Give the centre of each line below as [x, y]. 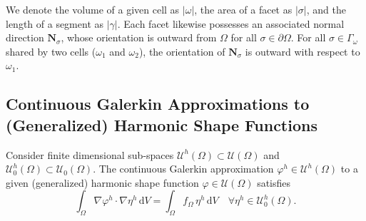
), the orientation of [182, 51]
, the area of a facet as [243, 9]
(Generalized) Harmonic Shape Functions [162, 124]
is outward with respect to [303, 51]
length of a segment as [55, 23]
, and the [326, 9]
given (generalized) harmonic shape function [102, 182]
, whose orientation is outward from [139, 37]
